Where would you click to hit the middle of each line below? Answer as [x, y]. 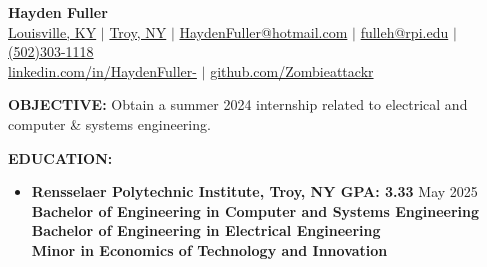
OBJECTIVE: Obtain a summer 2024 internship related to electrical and [238, 104]
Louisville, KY [52, 31]
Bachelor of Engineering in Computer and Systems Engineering [255, 210]
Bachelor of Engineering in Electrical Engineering [206, 230]
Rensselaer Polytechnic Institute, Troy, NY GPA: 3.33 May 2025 [254, 191]
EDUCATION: [60, 157]
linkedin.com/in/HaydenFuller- [102, 70]
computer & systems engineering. [109, 123]
